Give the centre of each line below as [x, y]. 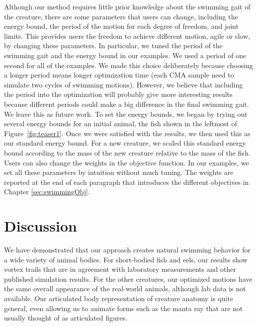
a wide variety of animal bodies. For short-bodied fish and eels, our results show [126, 259]
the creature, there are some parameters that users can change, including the [121, 16]
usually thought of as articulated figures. [66, 318]
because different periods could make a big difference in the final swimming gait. [127, 104]
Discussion [41, 226]
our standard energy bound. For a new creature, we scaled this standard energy [125, 143]
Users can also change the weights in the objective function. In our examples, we [127, 162]
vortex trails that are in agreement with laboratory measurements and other [120, 269]
